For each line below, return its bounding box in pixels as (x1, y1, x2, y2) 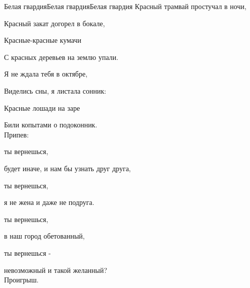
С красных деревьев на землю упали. (4, 51, 119, 62)
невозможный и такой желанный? (4, 264, 108, 275)
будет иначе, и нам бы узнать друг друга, (4, 163, 131, 173)
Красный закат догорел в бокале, (4, 18, 105, 28)
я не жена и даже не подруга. (4, 197, 94, 207)
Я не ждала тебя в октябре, (4, 68, 88, 79)
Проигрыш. (4, 274, 39, 285)
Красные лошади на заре (4, 102, 80, 113)
